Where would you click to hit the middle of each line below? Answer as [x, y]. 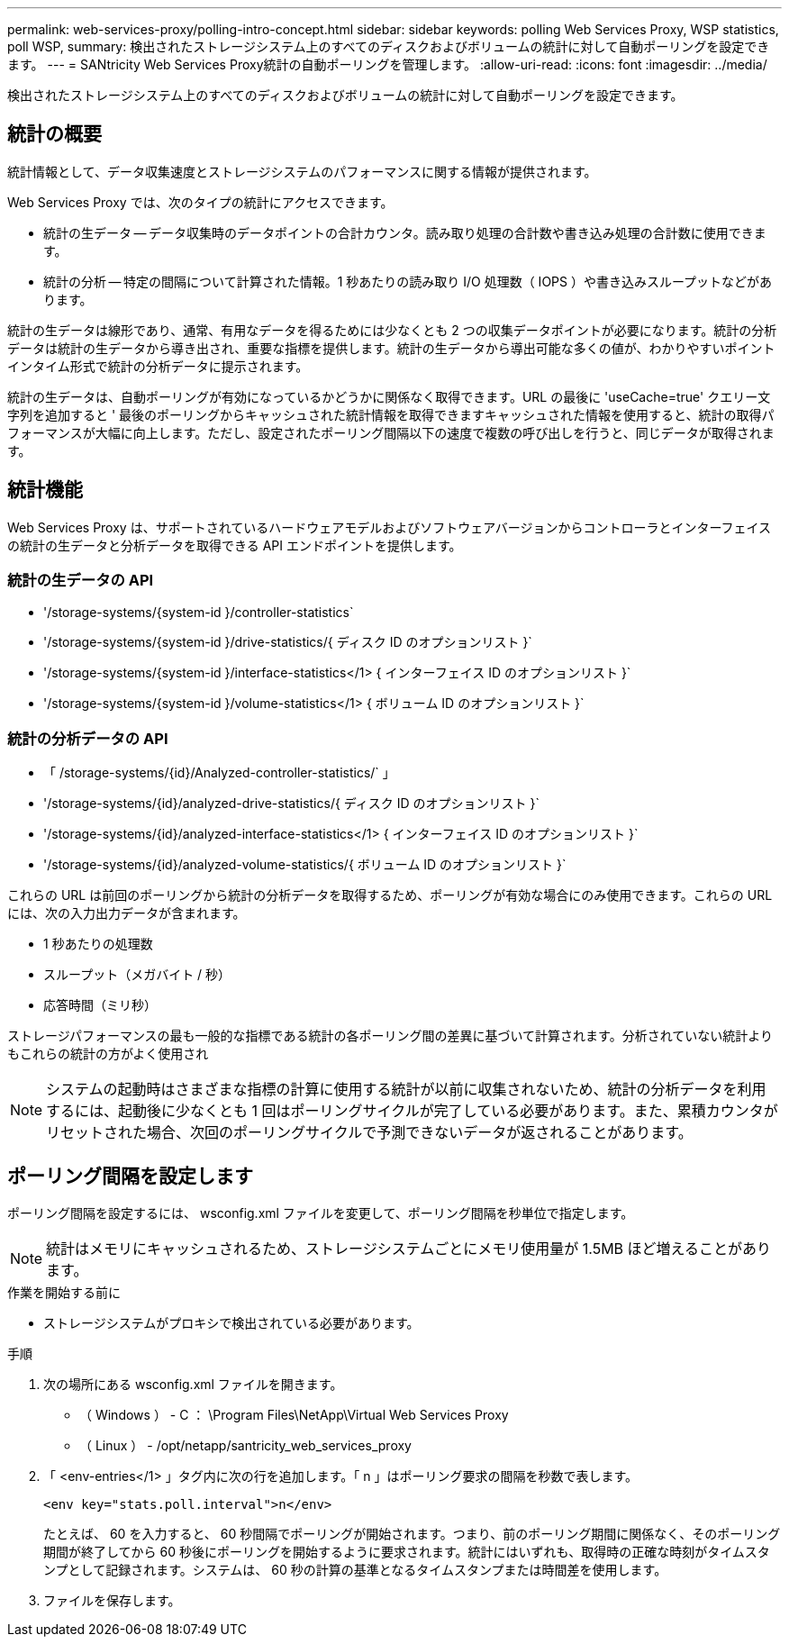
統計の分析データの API [88, 738]
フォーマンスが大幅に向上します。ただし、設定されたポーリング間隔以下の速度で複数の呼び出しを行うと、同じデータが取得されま [391, 432]
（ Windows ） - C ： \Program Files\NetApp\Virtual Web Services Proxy [294, 1415]
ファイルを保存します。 [112, 1601]
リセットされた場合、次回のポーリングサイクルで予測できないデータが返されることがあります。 [369, 1133]
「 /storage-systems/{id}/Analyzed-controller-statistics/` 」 [219, 773]
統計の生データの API [81, 581]
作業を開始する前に [64, 1293]
